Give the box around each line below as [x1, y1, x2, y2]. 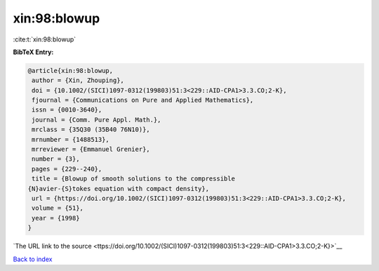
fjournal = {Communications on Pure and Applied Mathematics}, [32, 96, 254, 105]
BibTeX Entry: [13, 48, 54, 56]
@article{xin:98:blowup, [27, 67, 114, 74]
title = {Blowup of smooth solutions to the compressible [32, 175, 235, 183]
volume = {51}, [32, 204, 84, 212]
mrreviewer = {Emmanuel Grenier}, [32, 145, 150, 154]
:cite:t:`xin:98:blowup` [13, 35, 77, 44]
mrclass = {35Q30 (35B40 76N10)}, [32, 126, 150, 133]
